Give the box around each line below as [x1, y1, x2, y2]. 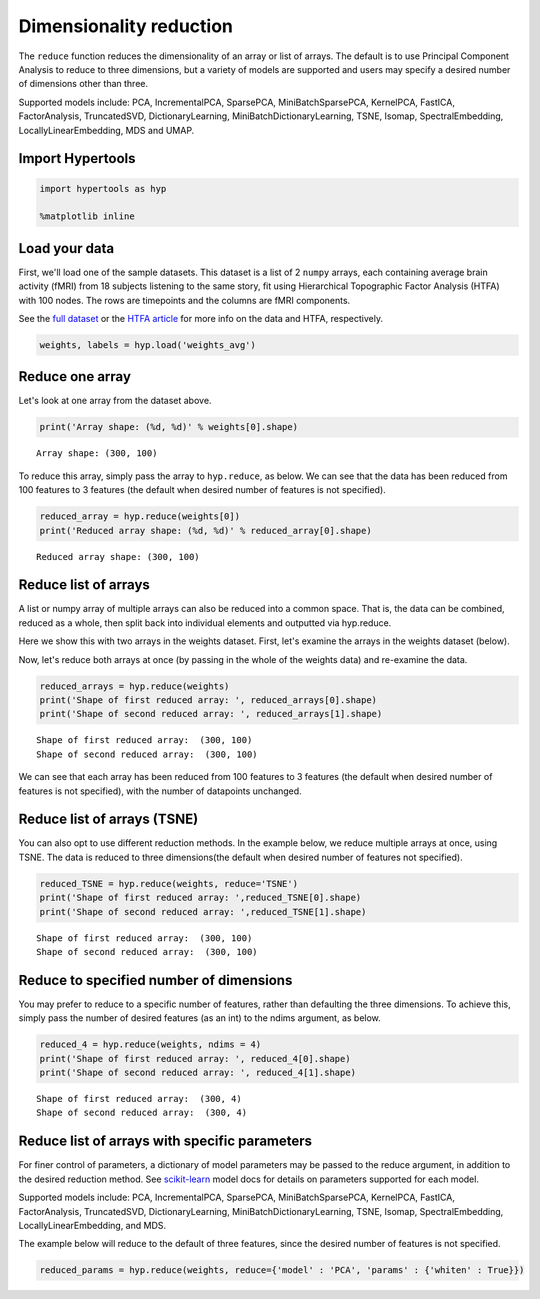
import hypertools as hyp [39, 183, 167, 194]
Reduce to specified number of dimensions [18, 971, 293, 989]
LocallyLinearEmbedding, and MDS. [18, 1219, 167, 1231]
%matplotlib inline [39, 211, 135, 222]
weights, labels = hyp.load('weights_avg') [39, 339, 257, 350]
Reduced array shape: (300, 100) [36, 551, 200, 562]
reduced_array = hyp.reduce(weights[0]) [39, 511, 240, 522]
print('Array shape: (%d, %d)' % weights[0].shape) [39, 421, 299, 433]
